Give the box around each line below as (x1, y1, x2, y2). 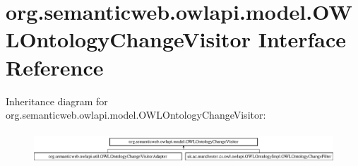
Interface (258, 25, 346, 54)
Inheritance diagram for (6, 93, 108, 108)
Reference (6, 52, 104, 81)
